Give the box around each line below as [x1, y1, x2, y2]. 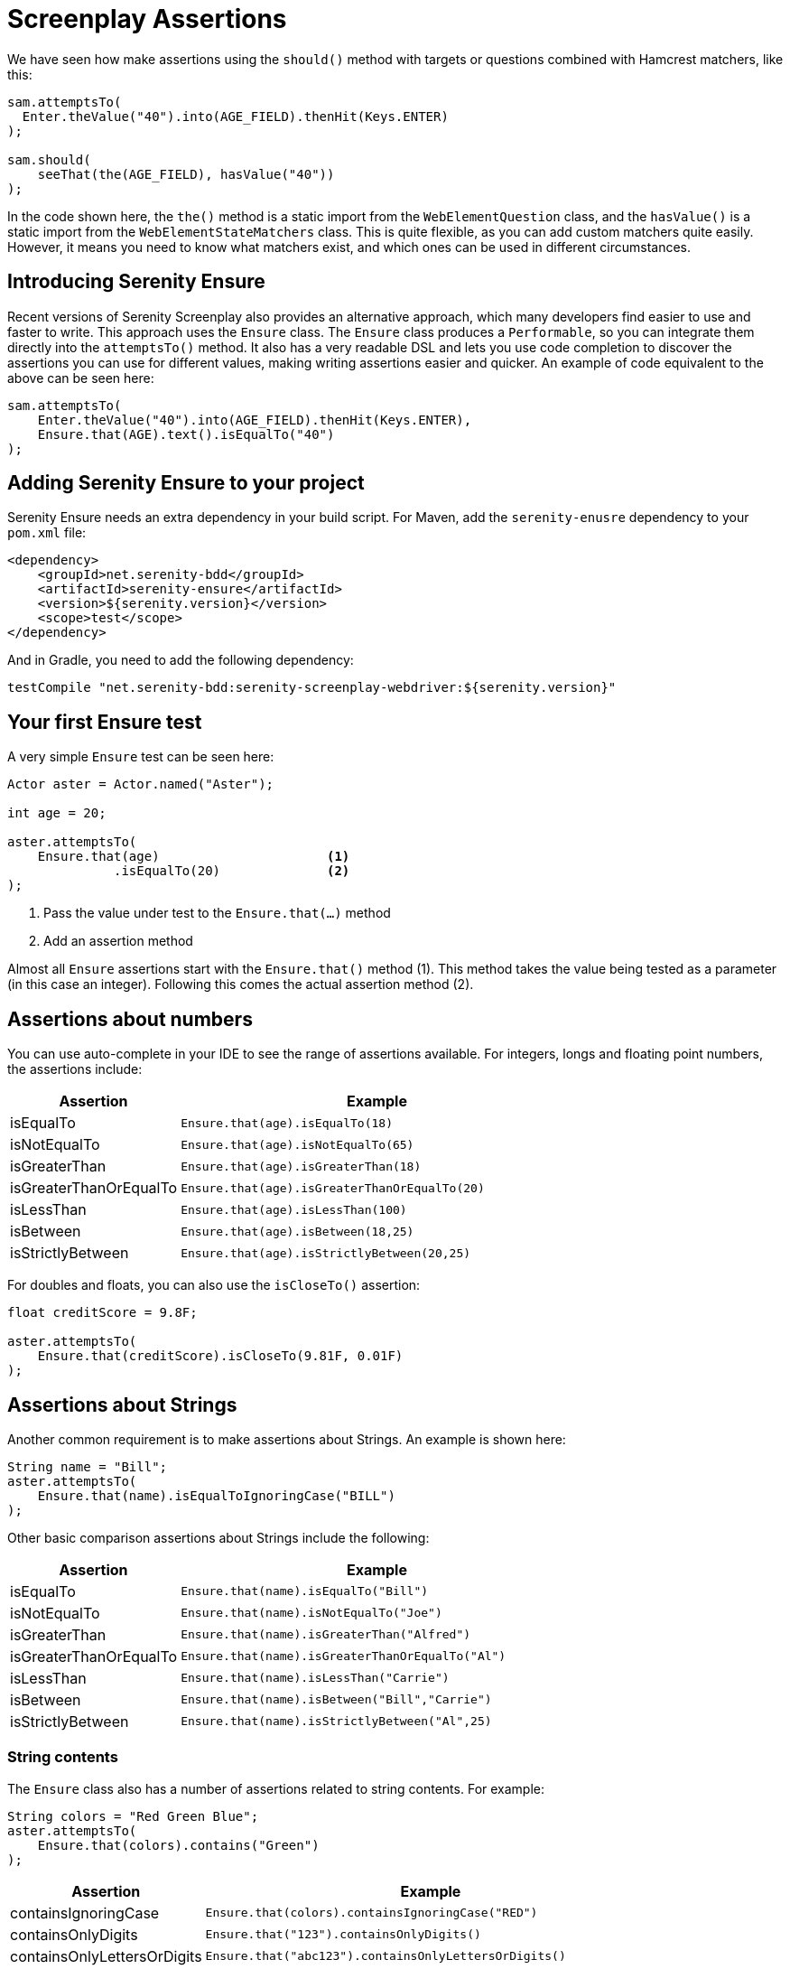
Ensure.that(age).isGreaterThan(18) [181, 1159, 422, 1173]
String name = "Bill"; [7, 1459, 168, 1474]
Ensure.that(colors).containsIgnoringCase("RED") [205, 1906, 538, 1920]
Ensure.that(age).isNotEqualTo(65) [181, 1137, 414, 1152]
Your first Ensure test [7, 710, 202, 733]
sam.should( [7, 152, 91, 167]
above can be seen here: [7, 369, 154, 386]
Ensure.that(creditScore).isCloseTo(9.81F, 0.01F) [37, 1348, 404, 1364]
